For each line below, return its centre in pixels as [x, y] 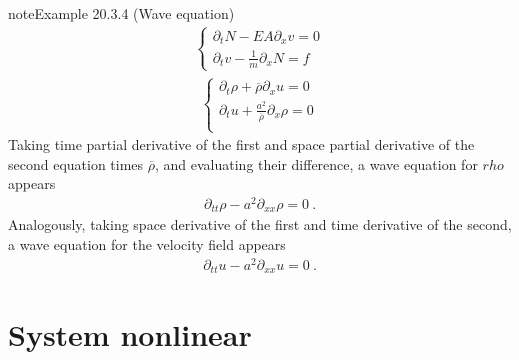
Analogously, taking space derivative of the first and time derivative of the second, [260, 224]
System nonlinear [130, 334]
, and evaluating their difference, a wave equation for [316, 163]
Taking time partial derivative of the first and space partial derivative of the [241, 144]
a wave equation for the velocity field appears [147, 243]
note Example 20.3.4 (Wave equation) [121, 13]
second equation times [76, 163]
